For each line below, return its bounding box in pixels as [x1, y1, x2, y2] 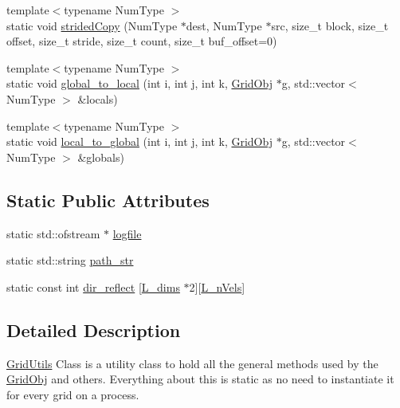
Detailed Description [6, 317, 181, 342]
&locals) [77, 90, 118, 107]
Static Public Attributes [6, 187, 210, 212]
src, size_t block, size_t [271, 17, 389, 33]
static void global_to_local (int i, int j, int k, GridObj [6, 75, 273, 92]
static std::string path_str [6, 252, 134, 269]
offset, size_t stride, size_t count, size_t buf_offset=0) [6, 33, 277, 49]
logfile [112, 225, 142, 241]
